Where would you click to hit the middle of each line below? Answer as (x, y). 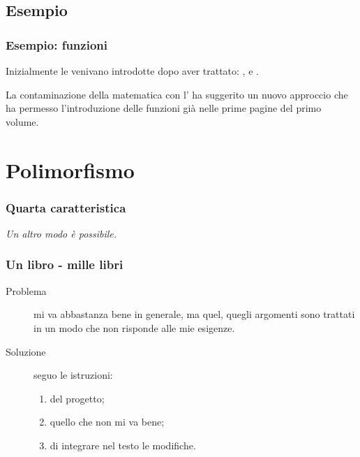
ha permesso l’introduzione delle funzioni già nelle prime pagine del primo (164, 108)
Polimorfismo (70, 169)
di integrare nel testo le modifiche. (123, 445)
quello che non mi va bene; (107, 422)
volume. (22, 121)
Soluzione (26, 351)
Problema (26, 290)
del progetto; (77, 398)
